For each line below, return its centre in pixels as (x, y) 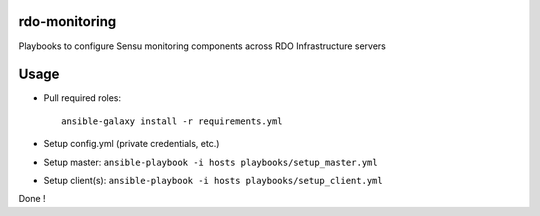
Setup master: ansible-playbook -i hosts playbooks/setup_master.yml (211, 162)
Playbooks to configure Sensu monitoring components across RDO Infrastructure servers (202, 46)
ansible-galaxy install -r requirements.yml (172, 121)
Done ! (32, 199)
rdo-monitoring (67, 21)
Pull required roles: (82, 98)
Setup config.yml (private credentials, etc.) (131, 144)
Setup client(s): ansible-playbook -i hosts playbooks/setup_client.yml (213, 180)
